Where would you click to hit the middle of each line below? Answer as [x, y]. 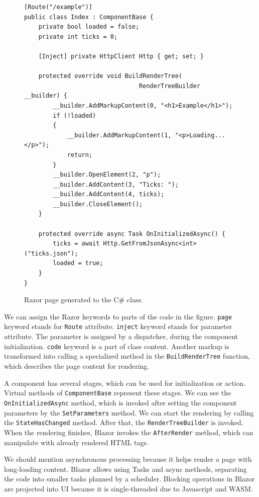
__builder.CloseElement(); [98, 204]
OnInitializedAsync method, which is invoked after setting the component [120, 402]
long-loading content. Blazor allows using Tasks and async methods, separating [125, 469]
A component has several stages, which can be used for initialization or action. [125, 383]
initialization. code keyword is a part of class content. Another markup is [117, 346]
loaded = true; [78, 263]
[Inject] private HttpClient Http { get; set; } [121, 56]
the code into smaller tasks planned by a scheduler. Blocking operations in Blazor [129, 479]
